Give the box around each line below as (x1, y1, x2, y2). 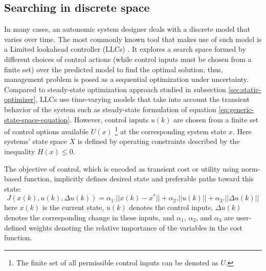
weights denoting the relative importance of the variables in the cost (29, 222, 242, 233)
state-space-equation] (4, 114, 70, 124)
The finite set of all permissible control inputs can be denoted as (16, 257, 218, 267)
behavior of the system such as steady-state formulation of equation (4, 103, 216, 114)
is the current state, (42, 202, 104, 213)
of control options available (4, 126, 89, 136)
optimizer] (4, 94, 36, 105)
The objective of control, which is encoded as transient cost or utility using (4, 163, 239, 174)
